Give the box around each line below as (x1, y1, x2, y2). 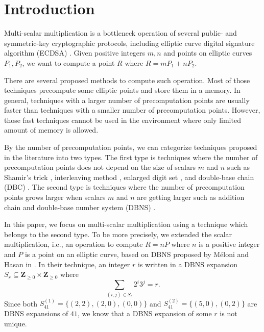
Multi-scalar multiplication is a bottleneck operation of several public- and (4, 28, 237, 38)
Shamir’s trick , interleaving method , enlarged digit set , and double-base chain (4, 171, 254, 182)
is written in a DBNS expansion (138, 259, 238, 269)
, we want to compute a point (22, 57, 115, 68)
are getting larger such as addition (137, 192, 245, 202)
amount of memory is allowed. (4, 124, 99, 135)
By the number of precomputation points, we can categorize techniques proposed (4, 142, 257, 152)
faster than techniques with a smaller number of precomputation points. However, (4, 105, 260, 115)
